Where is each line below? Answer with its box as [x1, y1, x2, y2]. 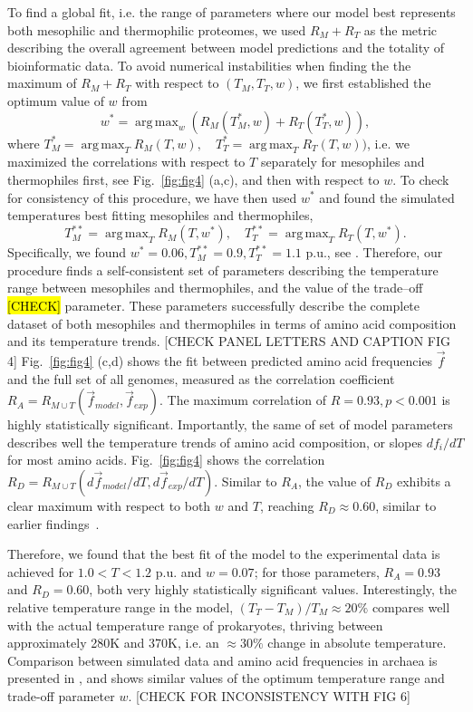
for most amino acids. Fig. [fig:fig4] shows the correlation [7, 450, 325, 469]
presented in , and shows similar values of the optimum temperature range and [7, 669, 445, 688]
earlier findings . [7, 514, 100, 533]
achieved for [7, 562, 74, 581]
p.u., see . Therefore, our [305, 243, 443, 262]
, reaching [259, 496, 314, 515]
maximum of [7, 73, 77, 92]
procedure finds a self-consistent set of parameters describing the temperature [7, 260, 439, 279]
